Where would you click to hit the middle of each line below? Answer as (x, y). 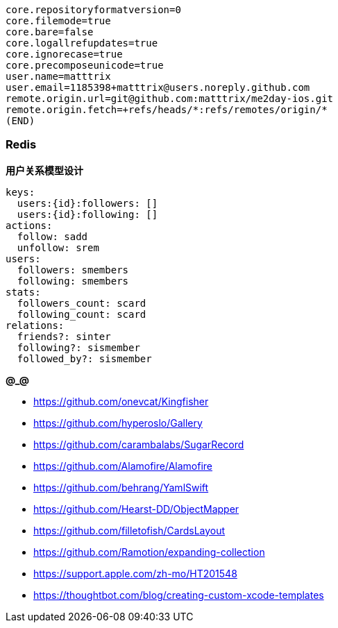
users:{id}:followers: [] (87, 203)
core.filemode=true (58, 21)
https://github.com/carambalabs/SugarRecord (139, 444)
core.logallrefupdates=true (82, 43)
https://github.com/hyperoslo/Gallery (118, 423)
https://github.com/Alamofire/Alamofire (123, 466)
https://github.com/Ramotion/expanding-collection (149, 552)
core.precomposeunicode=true (85, 65)
